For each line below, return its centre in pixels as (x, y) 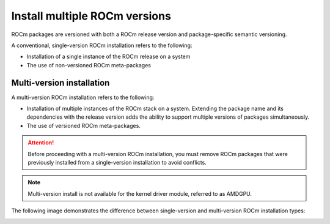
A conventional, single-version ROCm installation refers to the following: (102, 45)
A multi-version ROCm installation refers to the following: (83, 97)
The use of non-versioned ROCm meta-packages (89, 65)
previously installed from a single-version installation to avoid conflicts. (117, 162)
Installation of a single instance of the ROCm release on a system (108, 57)
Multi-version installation (61, 83)
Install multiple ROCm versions (91, 16)
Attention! (41, 143)
